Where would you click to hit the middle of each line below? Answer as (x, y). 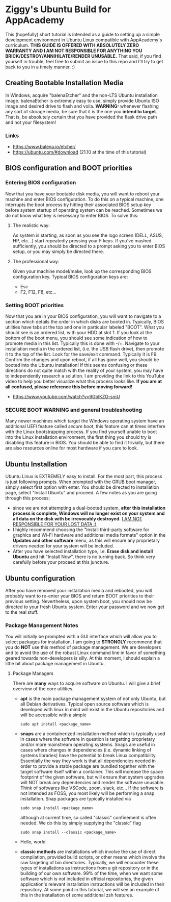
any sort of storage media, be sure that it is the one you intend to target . (81, 111)
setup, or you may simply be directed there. (58, 252)
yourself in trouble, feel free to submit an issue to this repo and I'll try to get (84, 61)
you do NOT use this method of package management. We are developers (83, 647)
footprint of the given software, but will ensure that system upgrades (92, 777)
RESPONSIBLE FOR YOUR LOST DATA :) (54, 524)
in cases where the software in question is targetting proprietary (88, 739)
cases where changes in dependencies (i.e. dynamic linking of (86, 750)
